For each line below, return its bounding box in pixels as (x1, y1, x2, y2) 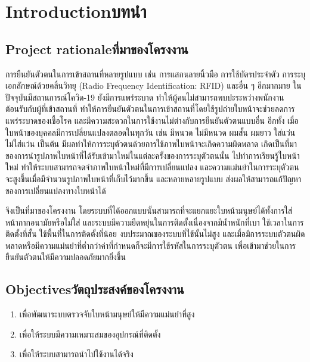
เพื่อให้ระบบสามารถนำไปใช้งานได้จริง (19, 348, 134, 360)
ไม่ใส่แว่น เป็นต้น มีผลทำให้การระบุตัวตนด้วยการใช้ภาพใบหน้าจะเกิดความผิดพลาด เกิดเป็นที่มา (5, 138, 297, 150)
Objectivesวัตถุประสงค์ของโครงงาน (5, 280, 184, 298)
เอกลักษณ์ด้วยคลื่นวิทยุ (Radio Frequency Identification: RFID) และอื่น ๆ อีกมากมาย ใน (5, 79, 302, 92)
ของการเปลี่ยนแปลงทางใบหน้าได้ (5, 184, 106, 196)
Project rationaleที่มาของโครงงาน (5, 39, 188, 58)
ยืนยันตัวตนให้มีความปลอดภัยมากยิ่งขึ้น (5, 251, 126, 263)
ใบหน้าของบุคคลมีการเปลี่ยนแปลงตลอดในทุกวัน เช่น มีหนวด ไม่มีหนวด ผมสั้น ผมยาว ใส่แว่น (5, 126, 296, 138)
